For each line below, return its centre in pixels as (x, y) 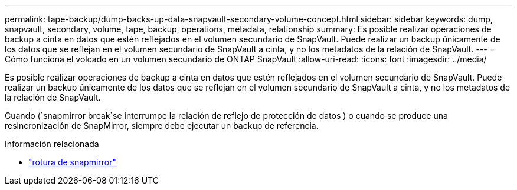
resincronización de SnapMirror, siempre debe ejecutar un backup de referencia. (162, 126)
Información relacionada (52, 144)
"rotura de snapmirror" (73, 162)
